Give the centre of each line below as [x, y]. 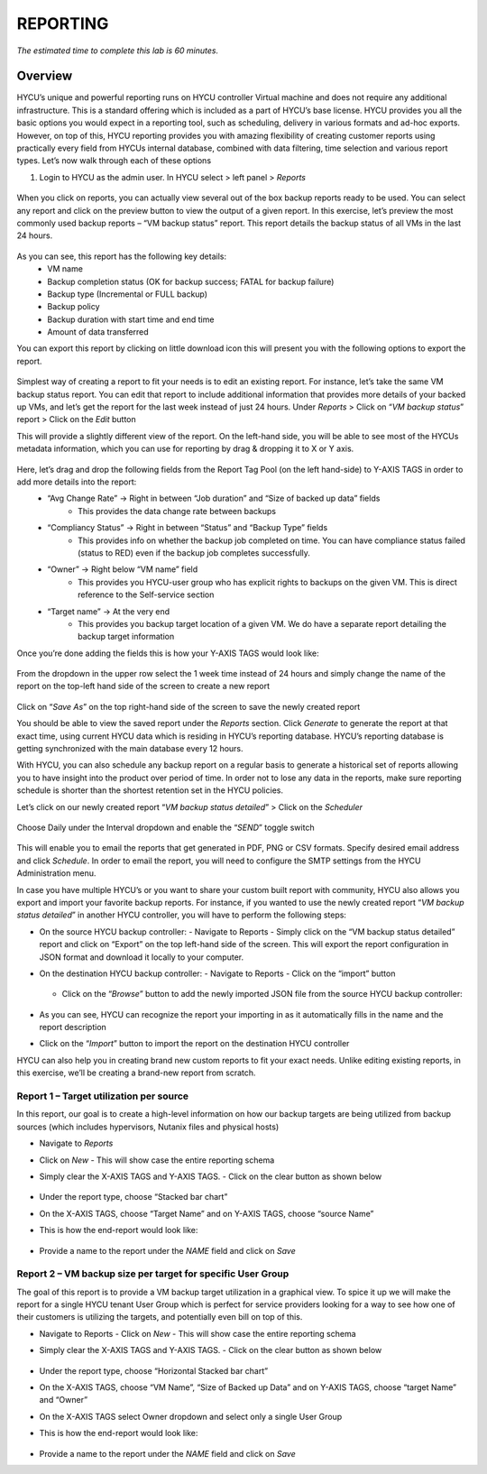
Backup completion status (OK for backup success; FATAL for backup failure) [191, 281]
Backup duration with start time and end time [131, 319]
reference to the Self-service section [146, 594]
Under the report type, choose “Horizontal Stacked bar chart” [154, 1370]
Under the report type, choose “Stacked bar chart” [133, 1197]
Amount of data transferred [98, 332]
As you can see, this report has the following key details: [122, 256]
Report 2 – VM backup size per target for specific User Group [153, 1274]
